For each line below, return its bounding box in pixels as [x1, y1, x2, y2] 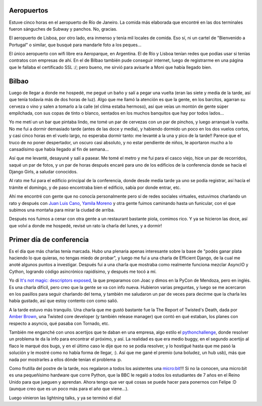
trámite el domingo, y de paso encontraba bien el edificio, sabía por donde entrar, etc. [9, 185, 181, 190]
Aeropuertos [9, 6, 49, 15]
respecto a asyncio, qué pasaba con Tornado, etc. [9, 321, 110, 326]
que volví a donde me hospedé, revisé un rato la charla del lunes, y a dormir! [9, 222, 162, 228]
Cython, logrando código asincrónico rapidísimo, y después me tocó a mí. [9, 269, 157, 274]
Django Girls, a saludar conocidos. [9, 169, 78, 175]
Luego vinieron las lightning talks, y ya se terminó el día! [9, 395, 121, 401]
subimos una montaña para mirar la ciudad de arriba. [9, 207, 115, 213]
